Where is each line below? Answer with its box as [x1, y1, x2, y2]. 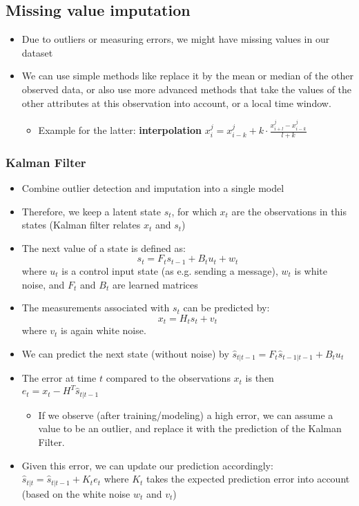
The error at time [21, 371, 97, 385]
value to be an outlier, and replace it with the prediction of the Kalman [38, 421, 342, 436]
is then [245, 371, 274, 385]
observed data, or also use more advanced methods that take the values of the [21, 81, 352, 96]
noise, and [21, 277, 65, 291]
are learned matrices [112, 277, 198, 291]
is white [294, 263, 328, 278]
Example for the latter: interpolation [38, 123, 202, 137]
